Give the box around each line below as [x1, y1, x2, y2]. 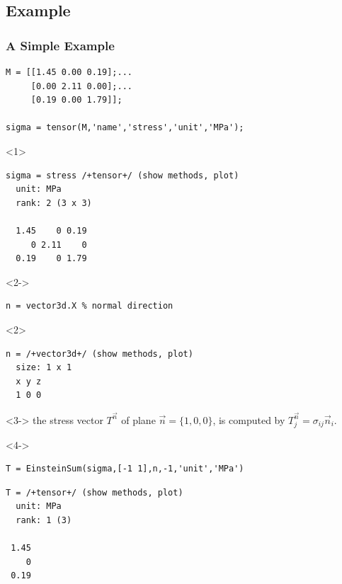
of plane [121, 412, 156, 427]
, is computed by [212, 412, 285, 427]
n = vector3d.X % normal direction [6, 301, 173, 311]
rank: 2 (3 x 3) [16, 197, 92, 208]
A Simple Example [6, 36, 115, 54]
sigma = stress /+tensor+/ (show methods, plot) [6, 170, 239, 181]
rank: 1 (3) [16, 515, 72, 526]
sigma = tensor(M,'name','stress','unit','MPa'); [6, 122, 244, 133]
